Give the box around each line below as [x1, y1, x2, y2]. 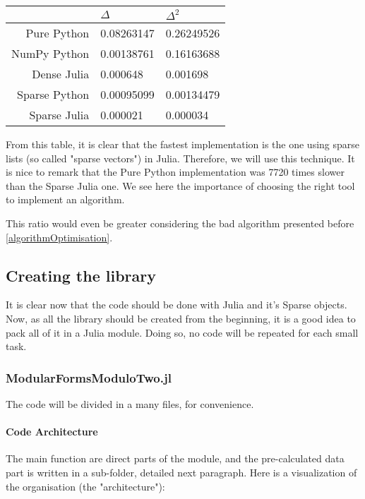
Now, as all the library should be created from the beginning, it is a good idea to [6, 311, 356, 325]
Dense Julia [32, 66, 90, 82]
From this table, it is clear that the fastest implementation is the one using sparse [6, 137, 360, 151]
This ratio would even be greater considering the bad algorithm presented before [6, 215, 354, 230]
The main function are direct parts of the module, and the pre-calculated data [6, 451, 345, 466]
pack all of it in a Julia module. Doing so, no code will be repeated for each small [6, 325, 359, 339]
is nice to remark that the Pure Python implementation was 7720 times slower [6, 164, 345, 179]
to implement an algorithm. [6, 192, 125, 207]
